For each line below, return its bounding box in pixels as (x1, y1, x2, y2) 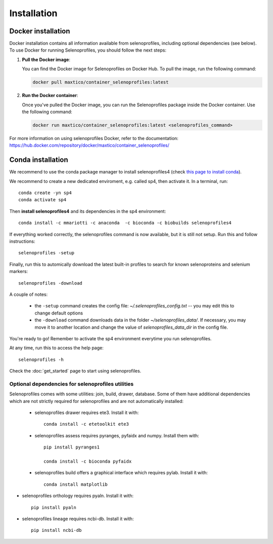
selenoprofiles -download (18, 280, 83, 286)
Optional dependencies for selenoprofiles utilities (9, 380, 134, 387)
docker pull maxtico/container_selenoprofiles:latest (32, 79, 169, 85)
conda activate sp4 (18, 197, 67, 203)
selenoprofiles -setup (18, 250, 75, 256)
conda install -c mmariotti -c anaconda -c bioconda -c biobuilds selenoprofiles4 (18, 220, 232, 226)
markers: (9, 268, 28, 275)
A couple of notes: (9, 291, 48, 297)
